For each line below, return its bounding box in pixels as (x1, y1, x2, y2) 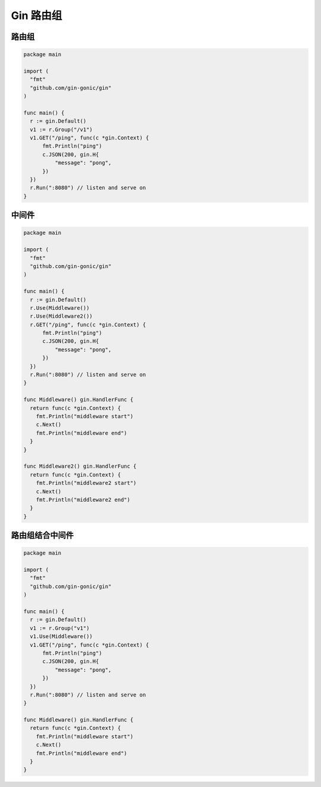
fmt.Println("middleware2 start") (36, 480, 137, 487)
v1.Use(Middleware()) (30, 633, 93, 640)
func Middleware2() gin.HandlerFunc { (23, 463, 137, 470)
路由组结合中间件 (11, 530, 74, 540)
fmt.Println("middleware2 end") (36, 496, 131, 503)
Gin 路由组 (11, 9, 62, 22)
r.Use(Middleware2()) (30, 313, 93, 320)
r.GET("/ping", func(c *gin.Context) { (30, 321, 146, 328)
